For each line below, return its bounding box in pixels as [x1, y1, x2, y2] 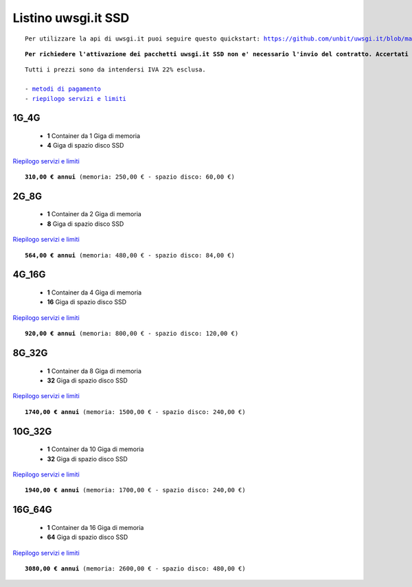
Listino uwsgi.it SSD [12, 10, 130, 25]
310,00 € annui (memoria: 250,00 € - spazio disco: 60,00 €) [25, 173, 235, 181]
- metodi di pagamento [25, 85, 102, 93]
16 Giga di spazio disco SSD [47, 298, 127, 306]
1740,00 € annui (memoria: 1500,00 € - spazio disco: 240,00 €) [25, 408, 247, 415]
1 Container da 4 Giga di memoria [47, 288, 142, 297]
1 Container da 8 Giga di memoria [47, 367, 142, 375]
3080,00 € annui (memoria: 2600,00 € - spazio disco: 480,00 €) [25, 564, 247, 573]
